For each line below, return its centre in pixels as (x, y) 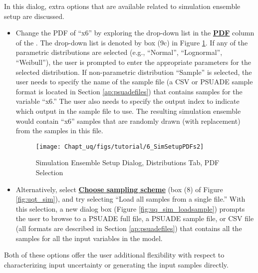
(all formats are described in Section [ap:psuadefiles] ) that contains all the (129, 228)
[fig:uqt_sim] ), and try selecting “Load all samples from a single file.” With (130, 199)
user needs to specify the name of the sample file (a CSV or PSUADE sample (134, 82)
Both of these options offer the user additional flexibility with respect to (114, 255)
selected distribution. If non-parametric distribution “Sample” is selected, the (134, 72)
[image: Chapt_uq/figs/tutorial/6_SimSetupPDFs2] (120, 146)
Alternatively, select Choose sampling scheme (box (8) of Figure (119, 189)
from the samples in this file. (59, 131)
